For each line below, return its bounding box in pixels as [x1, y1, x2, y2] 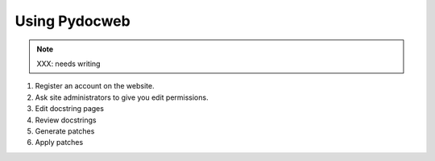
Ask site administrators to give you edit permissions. [35, 93, 209, 102]
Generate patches [35, 126, 95, 136]
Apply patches [35, 138, 84, 147]
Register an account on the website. [35, 81, 155, 91]
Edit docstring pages [35, 104, 105, 114]
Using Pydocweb [14, 12, 130, 30]
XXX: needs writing [36, 59, 101, 68]
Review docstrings [35, 115, 97, 125]
